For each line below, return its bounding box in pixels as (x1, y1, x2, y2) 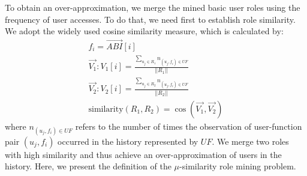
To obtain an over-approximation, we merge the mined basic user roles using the (5, 1, 300, 13)
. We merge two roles (212, 135, 289, 147)
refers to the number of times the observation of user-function (75, 120, 302, 132)
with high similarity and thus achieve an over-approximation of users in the (5, 148, 282, 160)
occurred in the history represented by (58, 135, 198, 147)
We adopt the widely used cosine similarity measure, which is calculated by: (5, 25, 284, 37)
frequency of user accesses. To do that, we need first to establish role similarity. (5, 13, 296, 25)
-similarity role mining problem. (179, 160, 296, 172)
